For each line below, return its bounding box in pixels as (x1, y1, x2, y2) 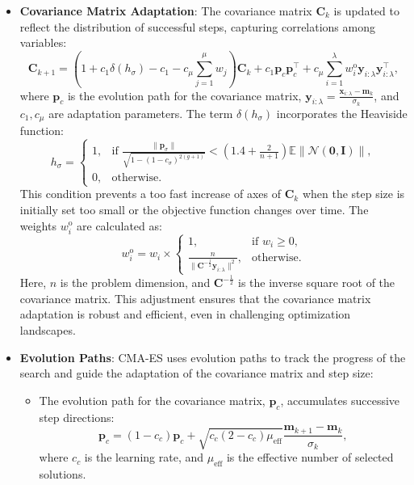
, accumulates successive (280, 391, 400, 408)
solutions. (39, 466, 86, 483)
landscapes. (19, 321, 76, 338)
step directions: (39, 408, 115, 425)
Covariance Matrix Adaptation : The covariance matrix (19, 2, 312, 19)
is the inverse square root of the (238, 274, 395, 291)
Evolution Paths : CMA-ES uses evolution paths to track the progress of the (19, 348, 406, 365)
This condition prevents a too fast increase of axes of (19, 185, 282, 202)
